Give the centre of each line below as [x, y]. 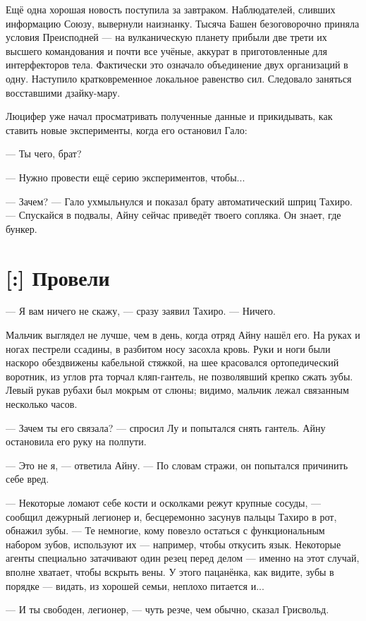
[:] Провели [58, 277]
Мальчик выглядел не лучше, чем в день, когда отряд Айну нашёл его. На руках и [183, 335]
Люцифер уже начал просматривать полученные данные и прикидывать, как [169, 116]
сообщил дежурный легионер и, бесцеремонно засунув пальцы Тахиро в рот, [171, 516]
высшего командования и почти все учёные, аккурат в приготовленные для [166, 50]
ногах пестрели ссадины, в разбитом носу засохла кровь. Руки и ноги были [168, 348]
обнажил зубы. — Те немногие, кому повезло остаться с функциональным [165, 530]
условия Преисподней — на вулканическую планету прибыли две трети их [166, 37]
